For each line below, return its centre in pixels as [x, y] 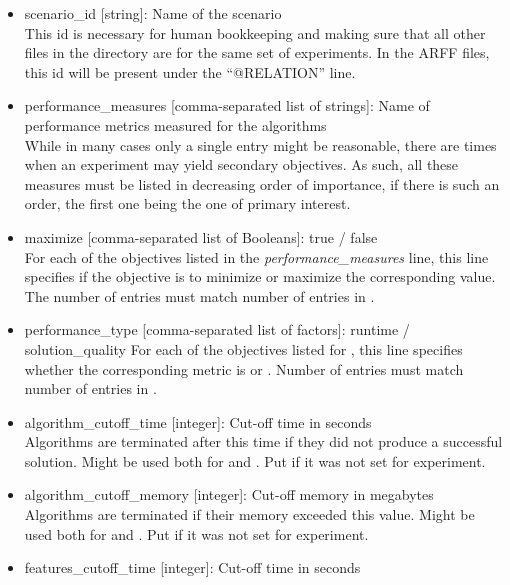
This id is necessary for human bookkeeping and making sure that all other [255, 32]
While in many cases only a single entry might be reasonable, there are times [260, 144]
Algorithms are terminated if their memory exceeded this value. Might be [249, 514]
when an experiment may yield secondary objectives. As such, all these [241, 164]
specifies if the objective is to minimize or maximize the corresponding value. [260, 276]
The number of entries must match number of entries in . [199, 295]
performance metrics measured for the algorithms [175, 124]
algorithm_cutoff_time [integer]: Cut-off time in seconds [198, 421]
